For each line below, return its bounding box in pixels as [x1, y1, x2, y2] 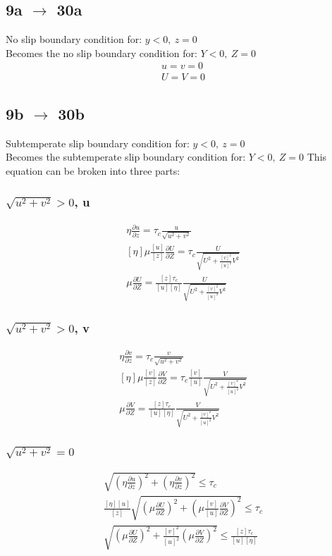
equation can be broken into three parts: [6, 163, 180, 178]
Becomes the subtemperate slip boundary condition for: [6, 149, 246, 164]
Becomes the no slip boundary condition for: [6, 45, 197, 60]
